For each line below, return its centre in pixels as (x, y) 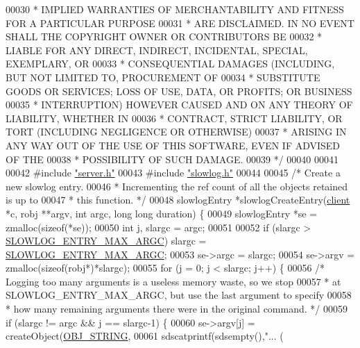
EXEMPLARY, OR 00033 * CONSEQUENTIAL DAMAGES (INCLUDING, (170, 64)
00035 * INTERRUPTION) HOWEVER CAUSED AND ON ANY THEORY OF (179, 105)
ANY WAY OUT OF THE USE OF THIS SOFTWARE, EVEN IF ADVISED (173, 145)
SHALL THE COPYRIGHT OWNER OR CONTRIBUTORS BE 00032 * (164, 36)
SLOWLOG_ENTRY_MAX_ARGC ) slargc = (106, 241)
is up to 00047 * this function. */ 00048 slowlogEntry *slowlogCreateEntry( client (178, 200)
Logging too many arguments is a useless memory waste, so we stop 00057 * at (173, 281)
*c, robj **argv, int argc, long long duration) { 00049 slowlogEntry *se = (162, 213)
